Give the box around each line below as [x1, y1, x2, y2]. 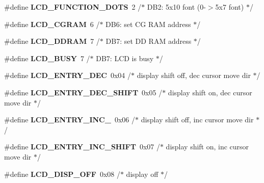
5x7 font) [215, 2, 244, 12]
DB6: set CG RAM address [105, 18, 191, 29]
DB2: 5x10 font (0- [147, 2, 206, 12]
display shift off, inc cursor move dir [141, 114, 254, 125]
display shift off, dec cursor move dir [137, 70, 251, 81]
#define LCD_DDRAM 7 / [4, 36, 100, 46]
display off [126, 168, 159, 179]
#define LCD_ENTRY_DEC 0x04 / [4, 70, 131, 81]
